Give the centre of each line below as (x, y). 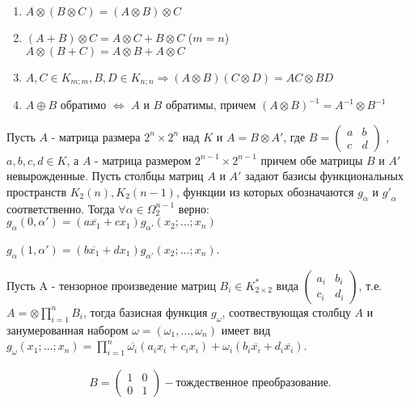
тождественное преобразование (252, 383)
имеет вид (246, 329)
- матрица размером (143, 160)
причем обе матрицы (312, 160)
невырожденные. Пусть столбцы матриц (105, 176)
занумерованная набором (68, 329)
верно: (194, 208)
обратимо (83, 105)
